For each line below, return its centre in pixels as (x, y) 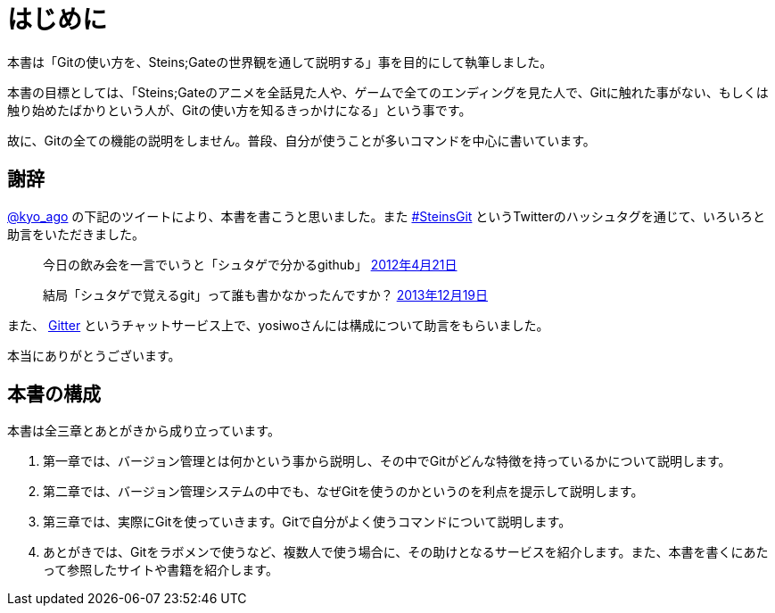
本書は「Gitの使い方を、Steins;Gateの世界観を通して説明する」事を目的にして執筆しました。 (280, 62)
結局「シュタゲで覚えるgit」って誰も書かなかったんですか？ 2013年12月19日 (266, 294)
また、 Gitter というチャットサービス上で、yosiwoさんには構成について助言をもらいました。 (278, 325)
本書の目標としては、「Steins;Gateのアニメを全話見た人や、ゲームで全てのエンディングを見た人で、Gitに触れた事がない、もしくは (388, 92)
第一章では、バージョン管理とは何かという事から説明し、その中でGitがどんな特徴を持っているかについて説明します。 (387, 461)
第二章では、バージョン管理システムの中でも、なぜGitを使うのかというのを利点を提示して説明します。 (343, 492)
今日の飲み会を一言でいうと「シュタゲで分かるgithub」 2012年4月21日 (250, 264)
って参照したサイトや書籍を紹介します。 (161, 570)
